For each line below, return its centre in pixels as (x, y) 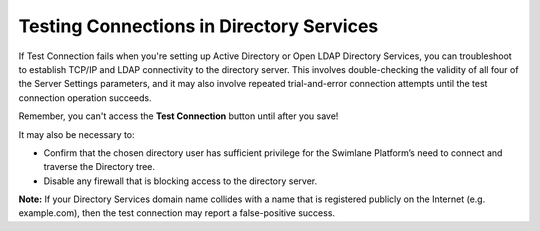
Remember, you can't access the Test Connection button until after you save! (178, 116)
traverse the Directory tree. (99, 167)
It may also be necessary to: (76, 134)
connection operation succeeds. (85, 97)
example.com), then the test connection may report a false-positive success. (176, 213)
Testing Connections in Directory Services (198, 26)
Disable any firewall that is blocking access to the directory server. (180, 181)
